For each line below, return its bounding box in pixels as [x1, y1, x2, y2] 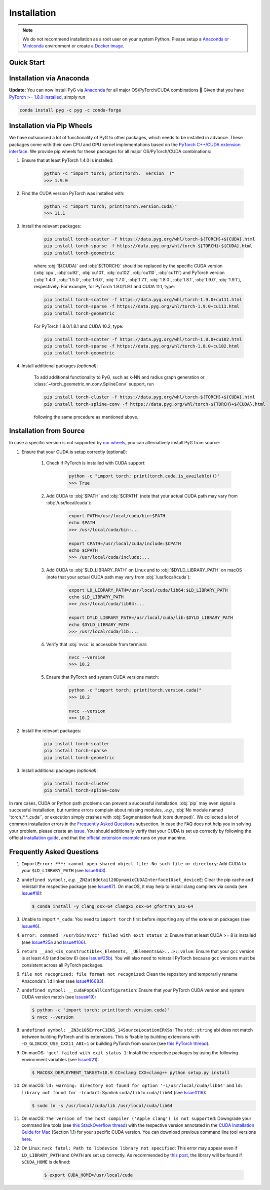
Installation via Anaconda [9, 74, 89, 82]
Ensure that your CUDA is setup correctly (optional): [21, 449, 127, 455]
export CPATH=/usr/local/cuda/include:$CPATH [69, 540, 181, 546]
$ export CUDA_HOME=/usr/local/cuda [44, 1172, 133, 1178]
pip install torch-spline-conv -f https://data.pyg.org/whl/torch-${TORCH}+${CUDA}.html [44, 401, 266, 407]
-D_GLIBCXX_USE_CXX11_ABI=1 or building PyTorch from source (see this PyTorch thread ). [21, 1040, 210, 1046]
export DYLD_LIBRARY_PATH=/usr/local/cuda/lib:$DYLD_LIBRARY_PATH [69, 615, 233, 620]
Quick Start [9, 58, 45, 67]
